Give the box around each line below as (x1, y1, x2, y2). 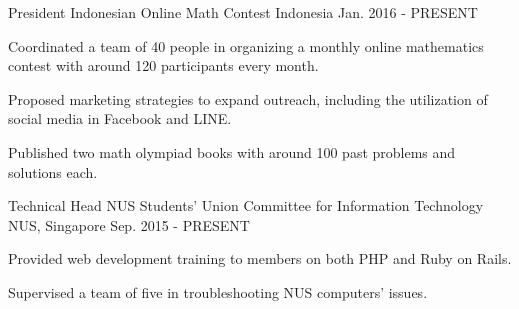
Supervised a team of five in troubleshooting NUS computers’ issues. (8, 281, 428, 302)
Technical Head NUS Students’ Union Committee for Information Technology (8, 195, 484, 216)
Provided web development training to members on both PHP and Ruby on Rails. (8, 248, 512, 269)
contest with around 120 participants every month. (8, 55, 319, 76)
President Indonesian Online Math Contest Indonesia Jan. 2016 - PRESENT (8, 2, 478, 22)
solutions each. (8, 161, 98, 182)
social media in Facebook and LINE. (8, 108, 232, 129)
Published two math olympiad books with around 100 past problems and (8, 141, 456, 162)
